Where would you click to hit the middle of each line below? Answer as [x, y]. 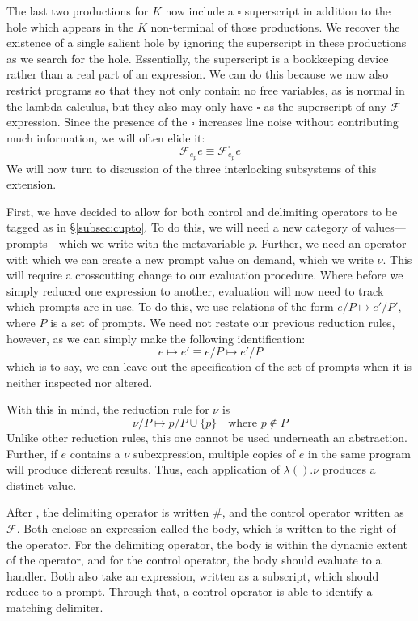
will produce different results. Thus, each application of [143, 469]
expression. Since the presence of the [97, 122]
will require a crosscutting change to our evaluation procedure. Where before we [205, 275]
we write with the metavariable [168, 243]
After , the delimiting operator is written [108, 512]
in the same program [359, 453]
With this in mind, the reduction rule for [108, 409]
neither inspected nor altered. [80, 382]
